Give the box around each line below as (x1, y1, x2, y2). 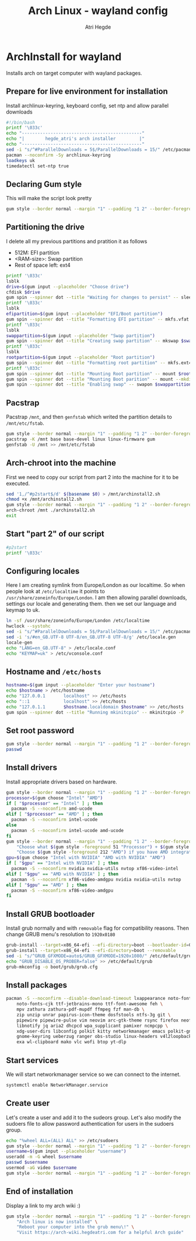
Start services (6, 1055, 59, 1065)
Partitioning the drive (6, 222, 85, 232)
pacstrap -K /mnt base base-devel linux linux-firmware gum (6, 436, 156, 442)
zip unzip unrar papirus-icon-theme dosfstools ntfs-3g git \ (16, 1012, 171, 1017)
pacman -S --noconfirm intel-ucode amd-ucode (11, 827, 124, 833)
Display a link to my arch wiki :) (6, 1202, 80, 1209)
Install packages (6, 980, 67, 990)
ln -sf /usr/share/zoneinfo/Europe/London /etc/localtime (6, 618, 150, 624)
